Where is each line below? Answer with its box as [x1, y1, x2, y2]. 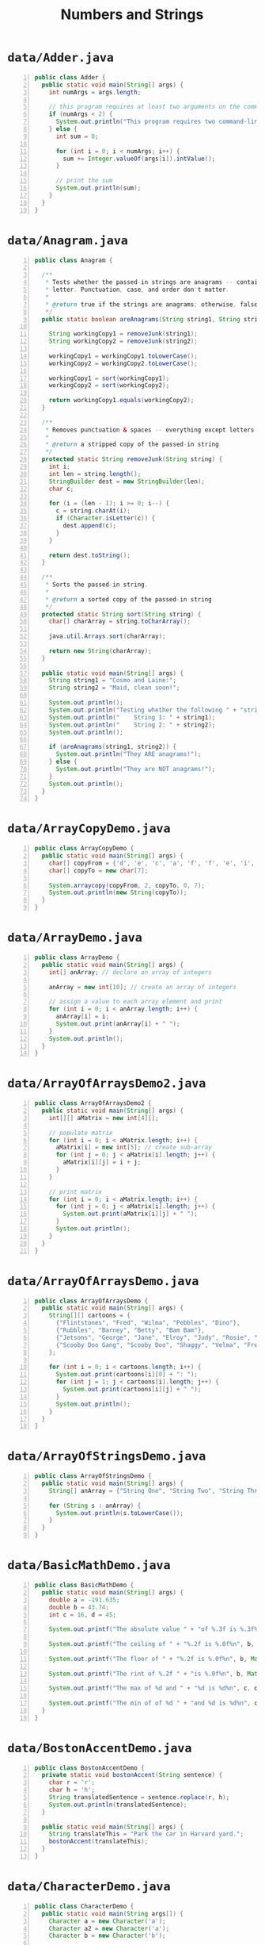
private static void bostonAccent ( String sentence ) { [41, 1771, 223, 1779]
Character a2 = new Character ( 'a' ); [48, 1924, 170, 1932]
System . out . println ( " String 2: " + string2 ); [48, 720, 216, 729]
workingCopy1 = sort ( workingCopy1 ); [48, 374, 170, 382]
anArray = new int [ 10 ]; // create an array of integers [48, 983, 237, 991]
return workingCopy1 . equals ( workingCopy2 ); [48, 397, 195, 405]
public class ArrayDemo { [34, 953, 120, 961]
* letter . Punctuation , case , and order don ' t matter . [45, 286, 230, 293]
